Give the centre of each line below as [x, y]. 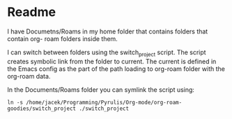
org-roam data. [29, 76]
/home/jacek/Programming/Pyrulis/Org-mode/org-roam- [104, 102]
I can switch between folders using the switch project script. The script [107, 53]
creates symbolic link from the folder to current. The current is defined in [112, 61]
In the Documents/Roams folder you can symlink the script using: [101, 89]
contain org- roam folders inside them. [63, 38]
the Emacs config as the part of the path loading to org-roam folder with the [116, 69]
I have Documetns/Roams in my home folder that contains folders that [108, 31]
